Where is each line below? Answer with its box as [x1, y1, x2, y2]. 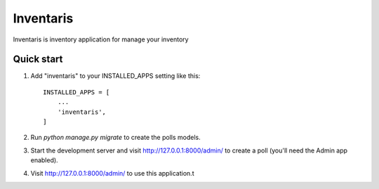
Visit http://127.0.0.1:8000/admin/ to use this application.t [30, 169, 194, 177]
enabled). [30, 156, 59, 164]
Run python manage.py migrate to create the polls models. [30, 133, 201, 142]
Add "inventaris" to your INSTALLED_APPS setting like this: [30, 72, 201, 80]
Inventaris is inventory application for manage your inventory [13, 35, 189, 44]
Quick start [13, 53, 63, 65]
